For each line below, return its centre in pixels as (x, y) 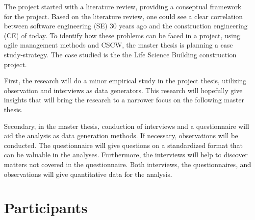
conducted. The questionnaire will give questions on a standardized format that (123, 145)
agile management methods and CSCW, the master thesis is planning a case (118, 45)
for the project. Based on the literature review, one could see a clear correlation (124, 16)
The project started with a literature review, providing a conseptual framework (123, 6)
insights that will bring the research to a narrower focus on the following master (124, 100)
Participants (46, 208)
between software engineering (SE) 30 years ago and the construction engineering (126, 26)
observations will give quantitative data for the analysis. (88, 174)
